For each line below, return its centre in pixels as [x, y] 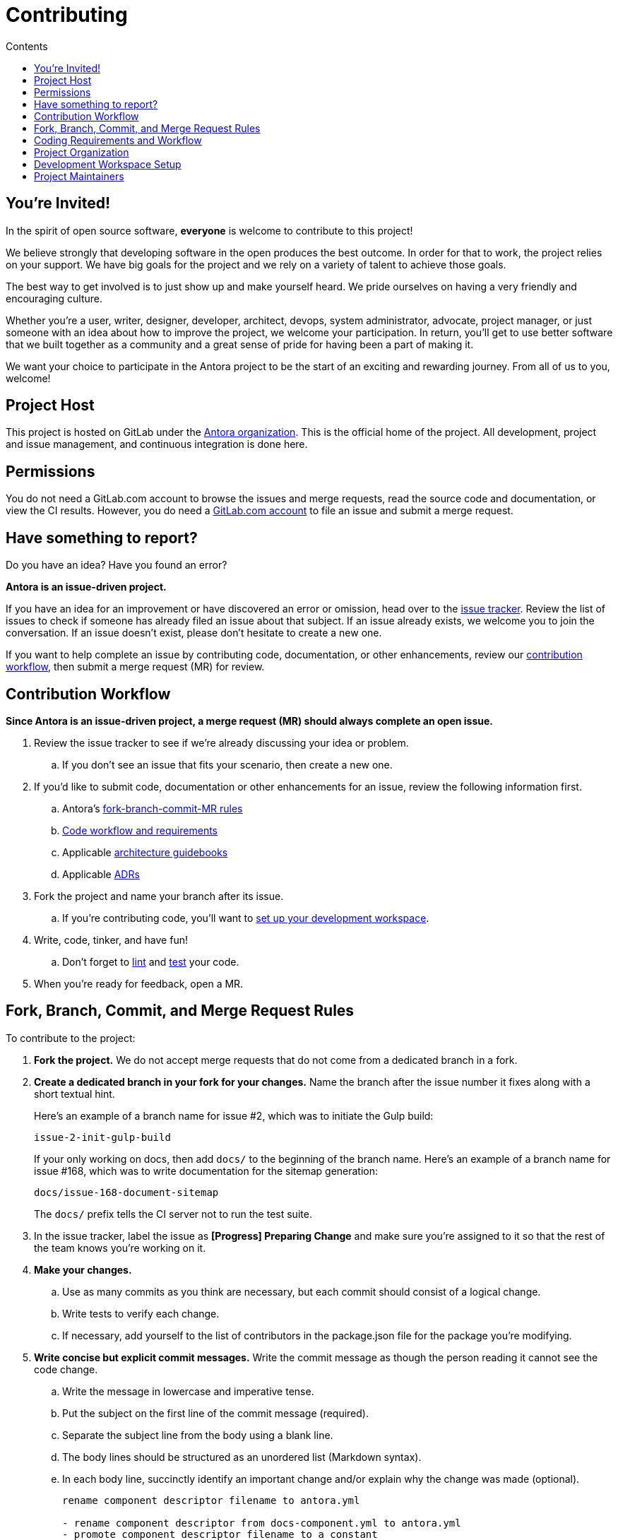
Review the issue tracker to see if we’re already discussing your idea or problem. [221, 742]
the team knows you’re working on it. [120, 1248]
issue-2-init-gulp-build [102, 1137]
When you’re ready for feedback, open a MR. [139, 983]
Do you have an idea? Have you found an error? [117, 565]
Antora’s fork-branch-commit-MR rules [153, 808]
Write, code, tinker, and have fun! [111, 940]
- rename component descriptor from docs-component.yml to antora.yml [262, 1523]
